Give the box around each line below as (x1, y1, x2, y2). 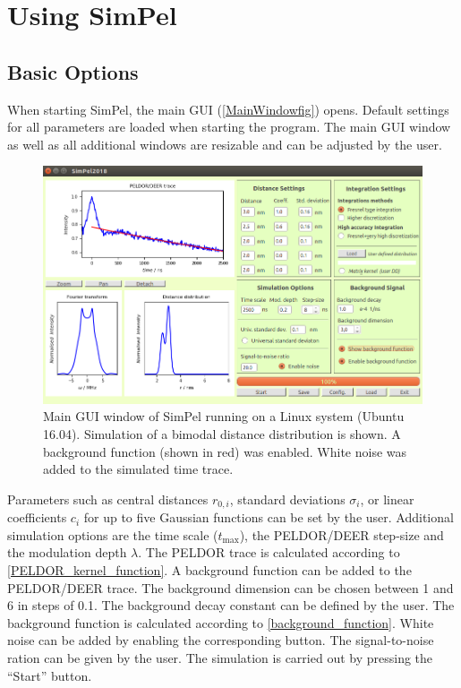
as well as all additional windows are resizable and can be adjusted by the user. (7, 134, 442, 153)
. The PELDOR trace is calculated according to (138, 543, 400, 562)
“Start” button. (7, 666, 92, 684)
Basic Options (7, 57, 139, 85)
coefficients (7, 508, 67, 527)
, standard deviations (229, 489, 346, 508)
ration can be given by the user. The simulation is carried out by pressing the (7, 649, 433, 667)
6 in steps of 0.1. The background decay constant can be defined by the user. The (7, 596, 455, 615)
